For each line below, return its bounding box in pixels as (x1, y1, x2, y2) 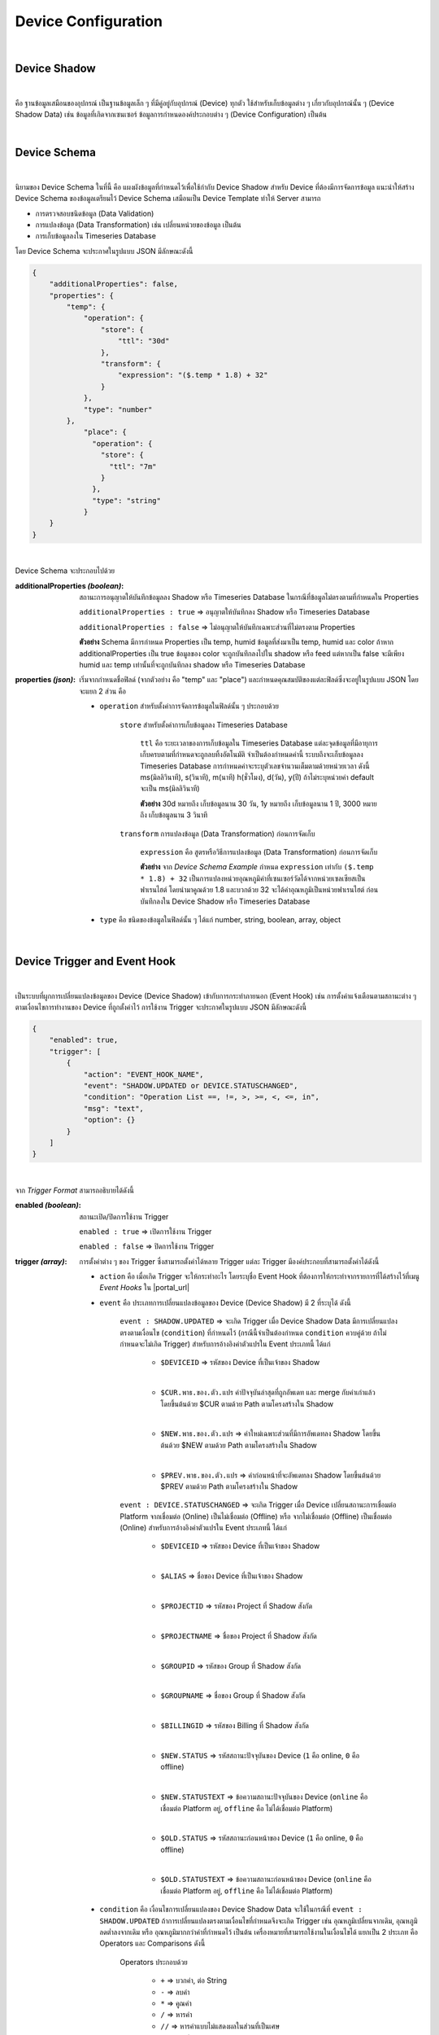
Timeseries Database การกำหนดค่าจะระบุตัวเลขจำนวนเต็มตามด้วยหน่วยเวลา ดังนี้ (140, 761, 370, 771)
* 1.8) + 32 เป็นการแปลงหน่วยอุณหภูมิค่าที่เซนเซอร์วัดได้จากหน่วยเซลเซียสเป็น (140, 873, 366, 883)
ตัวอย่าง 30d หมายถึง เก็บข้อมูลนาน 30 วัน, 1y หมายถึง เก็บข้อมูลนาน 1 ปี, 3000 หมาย (140, 799, 377, 808)
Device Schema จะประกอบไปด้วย (15, 566, 115, 575)
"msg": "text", (83, 1104, 144, 1113)
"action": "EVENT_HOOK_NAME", (83, 1070, 204, 1079)
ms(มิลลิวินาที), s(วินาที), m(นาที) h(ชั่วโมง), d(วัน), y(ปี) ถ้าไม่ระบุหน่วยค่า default (140, 772, 374, 782)
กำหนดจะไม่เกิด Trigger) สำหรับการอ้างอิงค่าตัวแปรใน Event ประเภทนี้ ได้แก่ (120, 1339, 331, 1349)
